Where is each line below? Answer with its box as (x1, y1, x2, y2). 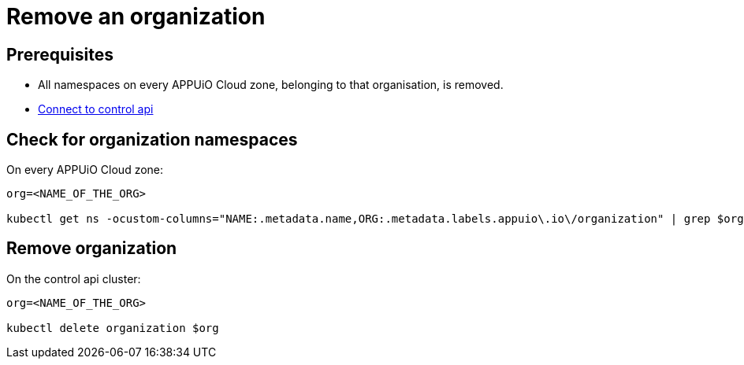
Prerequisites (6, 44, 113, 65)
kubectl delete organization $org (6, 321, 219, 334)
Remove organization (6, 238, 177, 259)
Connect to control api (38, 102, 154, 116)
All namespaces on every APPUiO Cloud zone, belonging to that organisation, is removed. (38, 78, 504, 92)
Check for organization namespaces (6, 129, 298, 149)
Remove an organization (6, 3, 266, 30)
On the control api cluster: (6, 271, 141, 286)
